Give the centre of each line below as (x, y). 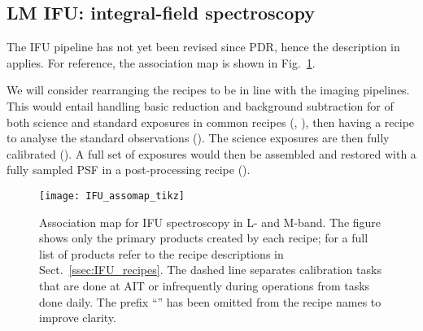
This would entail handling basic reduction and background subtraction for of (200, 105)
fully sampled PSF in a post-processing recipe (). (129, 170)
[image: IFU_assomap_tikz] (112, 196)
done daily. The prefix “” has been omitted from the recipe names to (210, 301)
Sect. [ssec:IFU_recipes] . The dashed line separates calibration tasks (210, 270)
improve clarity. (78, 318)
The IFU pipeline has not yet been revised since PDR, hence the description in (203, 47)
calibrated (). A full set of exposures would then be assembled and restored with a (211, 153)
